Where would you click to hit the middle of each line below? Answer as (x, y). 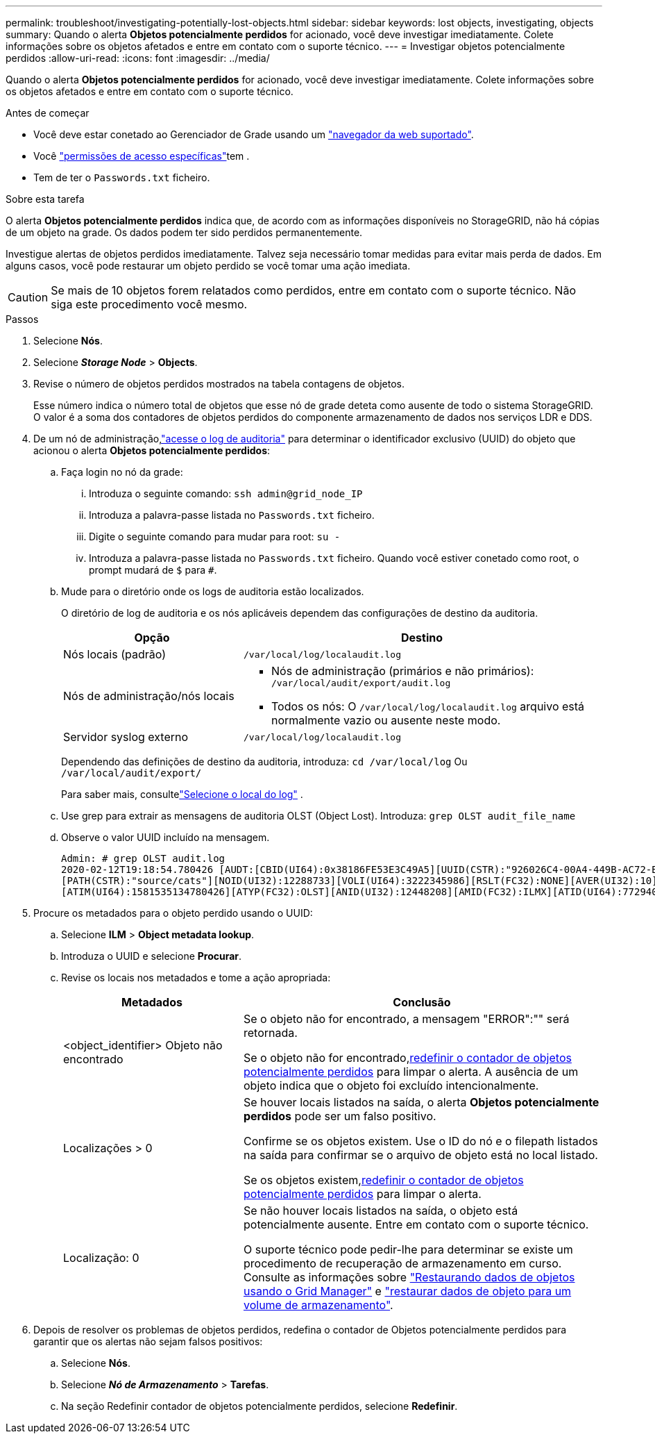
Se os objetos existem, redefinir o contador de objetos (383, 1180)
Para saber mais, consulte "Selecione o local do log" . (182, 794)
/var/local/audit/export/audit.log (361, 683)
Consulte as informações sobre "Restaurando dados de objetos (409, 1277)
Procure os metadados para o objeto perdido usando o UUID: (173, 913)
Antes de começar (48, 113)
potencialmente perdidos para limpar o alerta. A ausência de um (411, 1072)
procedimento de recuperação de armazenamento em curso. (402, 1263)
